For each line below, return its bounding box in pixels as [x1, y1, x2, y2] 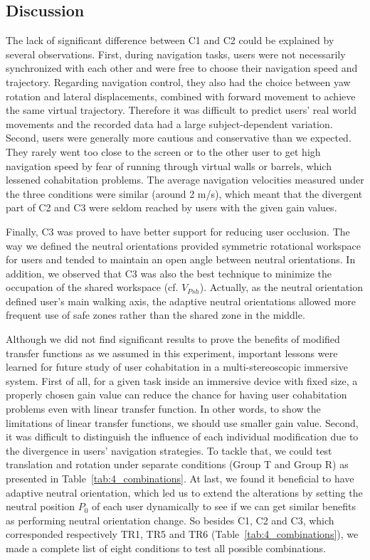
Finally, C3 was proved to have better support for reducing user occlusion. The [6, 223, 350, 238]
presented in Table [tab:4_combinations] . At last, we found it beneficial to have [6, 471, 354, 486]
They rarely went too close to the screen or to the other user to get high [6, 144, 321, 159]
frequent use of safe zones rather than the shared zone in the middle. [6, 307, 305, 322]
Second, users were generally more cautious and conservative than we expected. [6, 130, 351, 145]
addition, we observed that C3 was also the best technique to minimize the [6, 265, 332, 280]
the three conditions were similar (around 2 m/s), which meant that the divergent [6, 186, 363, 201]
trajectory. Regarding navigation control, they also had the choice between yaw [6, 74, 351, 89]
